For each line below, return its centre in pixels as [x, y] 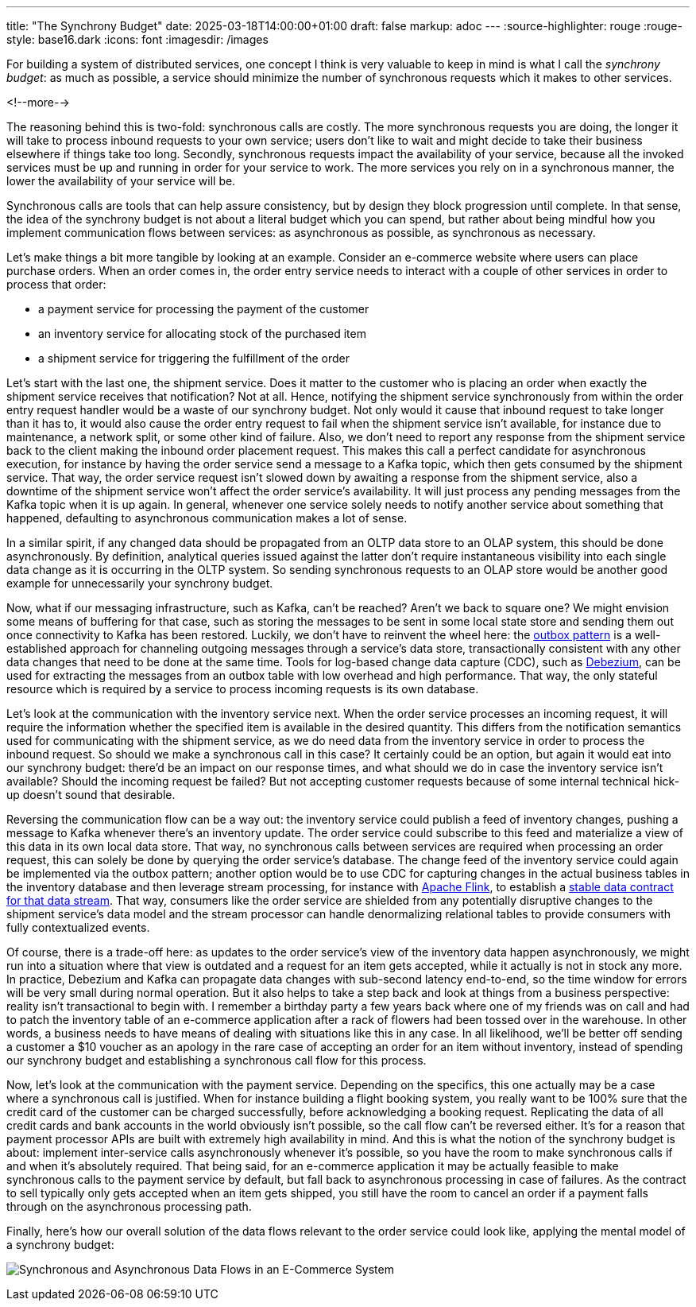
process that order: [56, 284]
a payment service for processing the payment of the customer [204, 309]
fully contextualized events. [78, 927]
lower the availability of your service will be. [121, 181]
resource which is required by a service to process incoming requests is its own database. [243, 689]
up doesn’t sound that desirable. [91, 795]
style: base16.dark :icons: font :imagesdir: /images [137, 39]
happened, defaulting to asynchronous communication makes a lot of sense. [207, 518]
